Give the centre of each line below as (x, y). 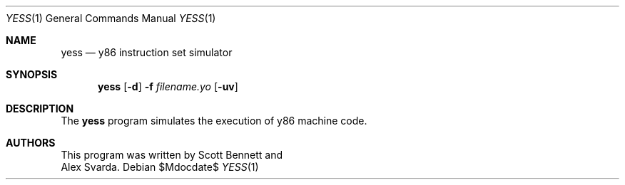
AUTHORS (31, 143)
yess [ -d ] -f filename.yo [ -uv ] (168, 86)
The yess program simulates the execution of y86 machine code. (214, 121)
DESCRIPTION (40, 109)
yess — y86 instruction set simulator (147, 52)
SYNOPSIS (32, 74)
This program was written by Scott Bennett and (172, 155)
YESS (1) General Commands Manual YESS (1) (111, 18)
